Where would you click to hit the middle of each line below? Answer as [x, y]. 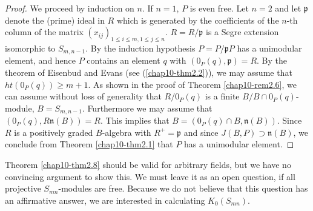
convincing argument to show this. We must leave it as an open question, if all [150, 176]
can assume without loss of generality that [83, 96]
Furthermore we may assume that [150, 108]
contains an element [124, 60]
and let [288, 8]
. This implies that [135, 120]
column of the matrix [44, 32]
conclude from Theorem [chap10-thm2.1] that [89, 144]
